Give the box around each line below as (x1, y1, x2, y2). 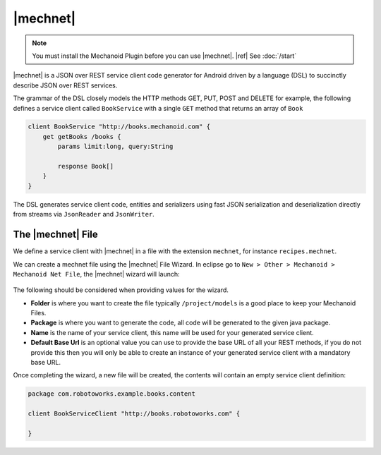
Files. (30, 309, 47, 317)
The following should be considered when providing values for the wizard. (13, 286, 229, 294)
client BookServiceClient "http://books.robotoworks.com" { (28, 410, 241, 418)
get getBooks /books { (42, 133, 121, 140)
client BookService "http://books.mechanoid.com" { (28, 123, 211, 131)
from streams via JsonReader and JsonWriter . (13, 210, 155, 219)
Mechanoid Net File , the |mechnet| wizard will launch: (13, 269, 180, 278)
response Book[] (57, 162, 114, 171)
